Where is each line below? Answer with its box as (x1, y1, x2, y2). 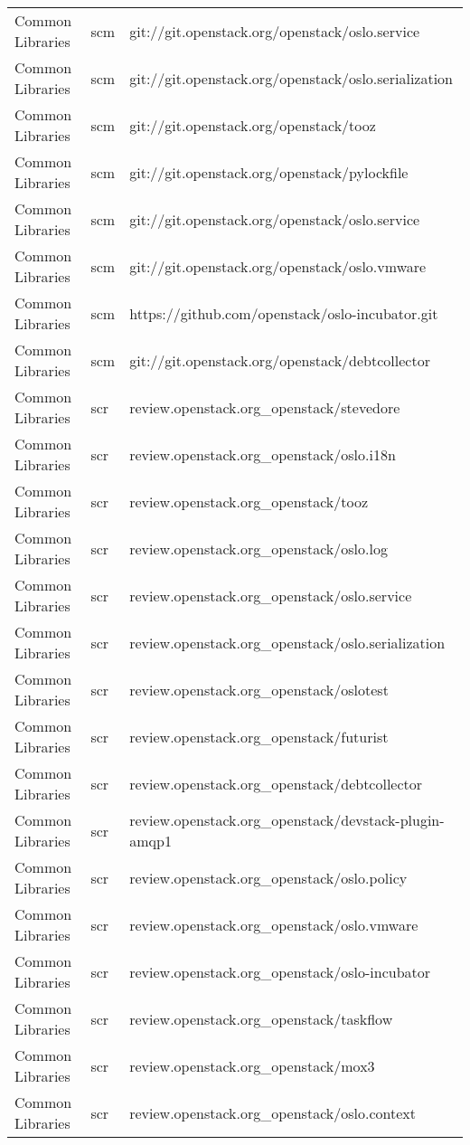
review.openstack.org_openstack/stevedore (129, 396, 400, 418)
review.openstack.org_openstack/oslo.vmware (129, 913, 418, 935)
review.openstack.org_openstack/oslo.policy (129, 866, 408, 888)
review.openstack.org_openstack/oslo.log (129, 537, 388, 559)
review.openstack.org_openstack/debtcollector (129, 772, 423, 794)
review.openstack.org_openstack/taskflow (129, 1008, 393, 1029)
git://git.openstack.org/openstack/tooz (129, 114, 376, 136)
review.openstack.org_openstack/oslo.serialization (129, 631, 446, 653)
